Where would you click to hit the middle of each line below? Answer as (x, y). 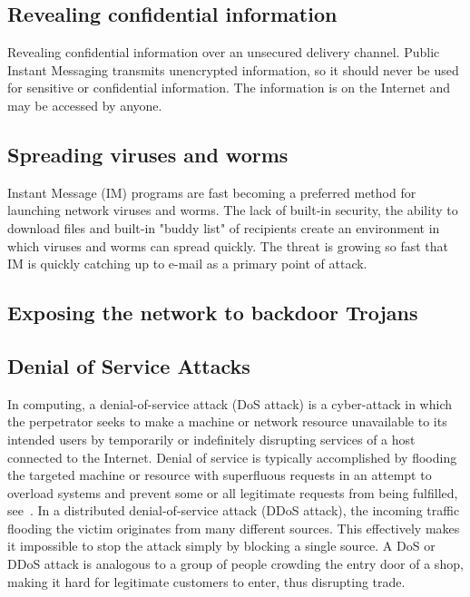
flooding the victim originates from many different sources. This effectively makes (234, 528)
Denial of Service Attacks (129, 365)
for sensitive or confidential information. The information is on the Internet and (229, 88)
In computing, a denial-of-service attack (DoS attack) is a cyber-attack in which (230, 403)
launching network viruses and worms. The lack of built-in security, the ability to (233, 210)
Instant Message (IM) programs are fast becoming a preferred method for (212, 192)
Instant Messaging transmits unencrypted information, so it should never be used (233, 69)
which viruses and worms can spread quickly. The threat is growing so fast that (228, 245)
